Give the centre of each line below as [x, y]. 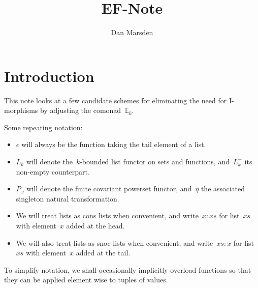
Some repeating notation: [43, 127]
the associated [223, 189]
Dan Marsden [132, 32]
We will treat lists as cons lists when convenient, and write [107, 215]
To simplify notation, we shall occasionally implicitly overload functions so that [128, 269]
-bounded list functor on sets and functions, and [155, 162]
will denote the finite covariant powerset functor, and [109, 189]
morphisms [21, 110]
